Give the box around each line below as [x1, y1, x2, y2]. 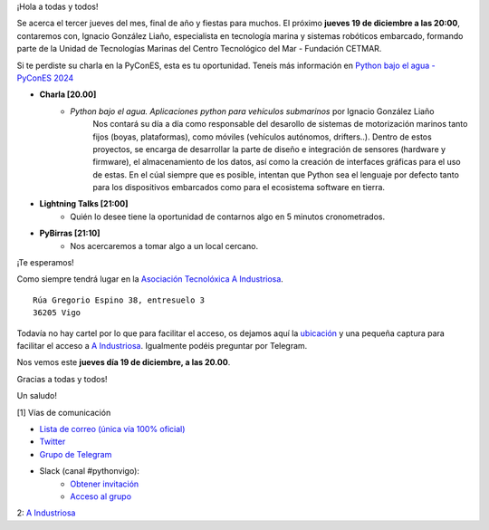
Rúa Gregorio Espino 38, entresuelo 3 [33, 294, 206, 305]
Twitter [39, 436, 66, 448]
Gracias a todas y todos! [16, 373, 108, 384]
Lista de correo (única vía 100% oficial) [39, 423, 186, 434]
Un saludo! [16, 390, 58, 401]
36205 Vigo [33, 308, 81, 318]
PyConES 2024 [16, 72, 74, 83]
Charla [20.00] [39, 89, 97, 100]
